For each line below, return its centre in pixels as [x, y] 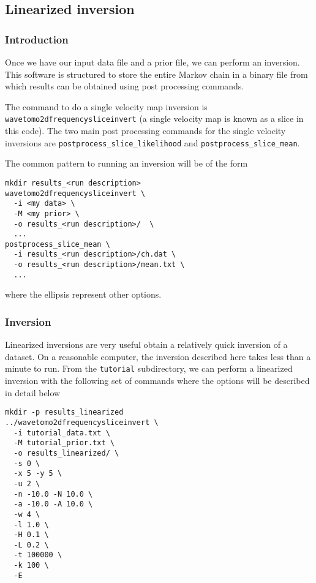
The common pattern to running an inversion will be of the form [126, 163]
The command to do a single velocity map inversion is [106, 106]
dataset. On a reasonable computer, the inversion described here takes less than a [158, 356]
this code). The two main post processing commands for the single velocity [145, 131]
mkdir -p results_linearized [64, 412]
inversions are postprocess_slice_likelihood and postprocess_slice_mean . [152, 142]
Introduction [37, 39]
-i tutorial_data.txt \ [62, 433]
